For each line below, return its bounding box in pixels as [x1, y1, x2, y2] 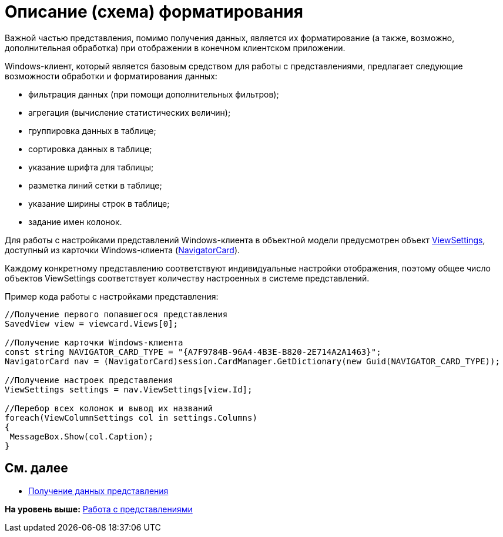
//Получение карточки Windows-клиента [5, 337, 183, 347]
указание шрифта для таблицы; [28, 162, 154, 172]
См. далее [5, 461, 68, 476]
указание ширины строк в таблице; [28, 198, 170, 209]
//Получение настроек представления [5, 375, 173, 385]
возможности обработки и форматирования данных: [5, 71, 217, 81]
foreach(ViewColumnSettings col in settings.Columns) [5, 412, 257, 422]
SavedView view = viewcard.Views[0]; [5, 318, 179, 328]
